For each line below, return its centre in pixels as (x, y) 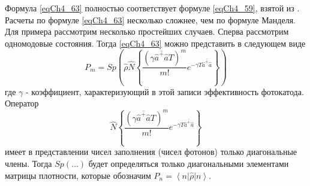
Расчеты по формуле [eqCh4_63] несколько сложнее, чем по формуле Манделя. (150, 19)
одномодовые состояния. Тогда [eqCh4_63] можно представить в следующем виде (155, 43)
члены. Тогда (28, 163)
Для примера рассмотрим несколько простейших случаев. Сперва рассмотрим (147, 31)
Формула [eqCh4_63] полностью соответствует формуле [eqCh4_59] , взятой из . (152, 8)
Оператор (22, 103)
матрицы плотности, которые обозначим (78, 175)
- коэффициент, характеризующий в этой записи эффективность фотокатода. (165, 91)
